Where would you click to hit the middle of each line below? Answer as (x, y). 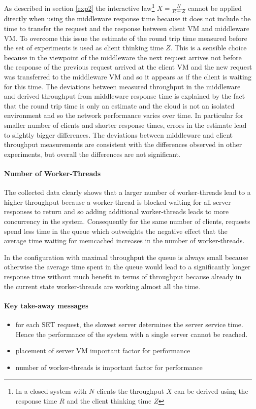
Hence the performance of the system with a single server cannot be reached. (131, 334)
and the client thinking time (109, 400)
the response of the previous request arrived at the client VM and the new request (128, 67)
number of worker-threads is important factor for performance (109, 367)
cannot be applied (215, 8)
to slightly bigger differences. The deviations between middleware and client (118, 134)
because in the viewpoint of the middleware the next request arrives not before (123, 57)
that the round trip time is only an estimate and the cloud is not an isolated (119, 105)
